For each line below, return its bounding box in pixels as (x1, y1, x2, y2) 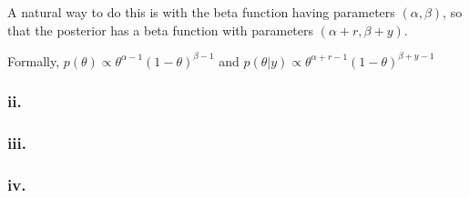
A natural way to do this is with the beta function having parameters (7, 3, 395, 21)
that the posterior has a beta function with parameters (7, 20, 314, 39)
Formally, (7, 51, 60, 70)
